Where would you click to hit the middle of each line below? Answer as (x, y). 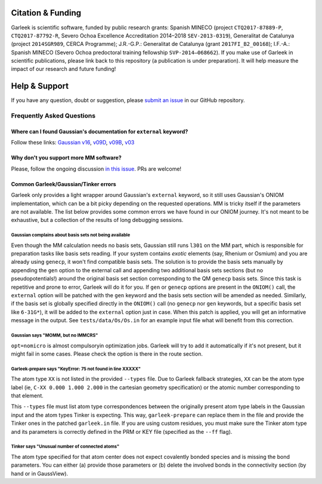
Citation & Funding (46, 13)
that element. (27, 396)
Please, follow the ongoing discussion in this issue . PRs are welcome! (96, 169)
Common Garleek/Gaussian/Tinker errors (64, 184)
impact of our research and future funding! (64, 69)
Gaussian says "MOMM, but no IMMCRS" (55, 335)
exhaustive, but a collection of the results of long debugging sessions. (97, 220)
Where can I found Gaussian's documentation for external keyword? (100, 131)
